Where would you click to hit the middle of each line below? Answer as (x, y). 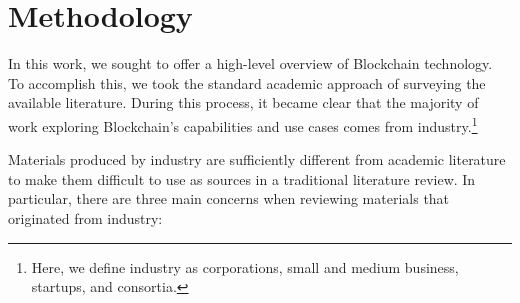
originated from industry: (85, 217)
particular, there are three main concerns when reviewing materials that (229, 198)
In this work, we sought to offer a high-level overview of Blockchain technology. (250, 63)
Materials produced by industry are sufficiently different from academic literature (257, 159)
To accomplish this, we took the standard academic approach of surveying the (247, 82)
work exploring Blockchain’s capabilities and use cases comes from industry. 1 (243, 124)
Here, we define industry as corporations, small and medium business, (245, 266)
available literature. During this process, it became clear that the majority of (243, 102)
